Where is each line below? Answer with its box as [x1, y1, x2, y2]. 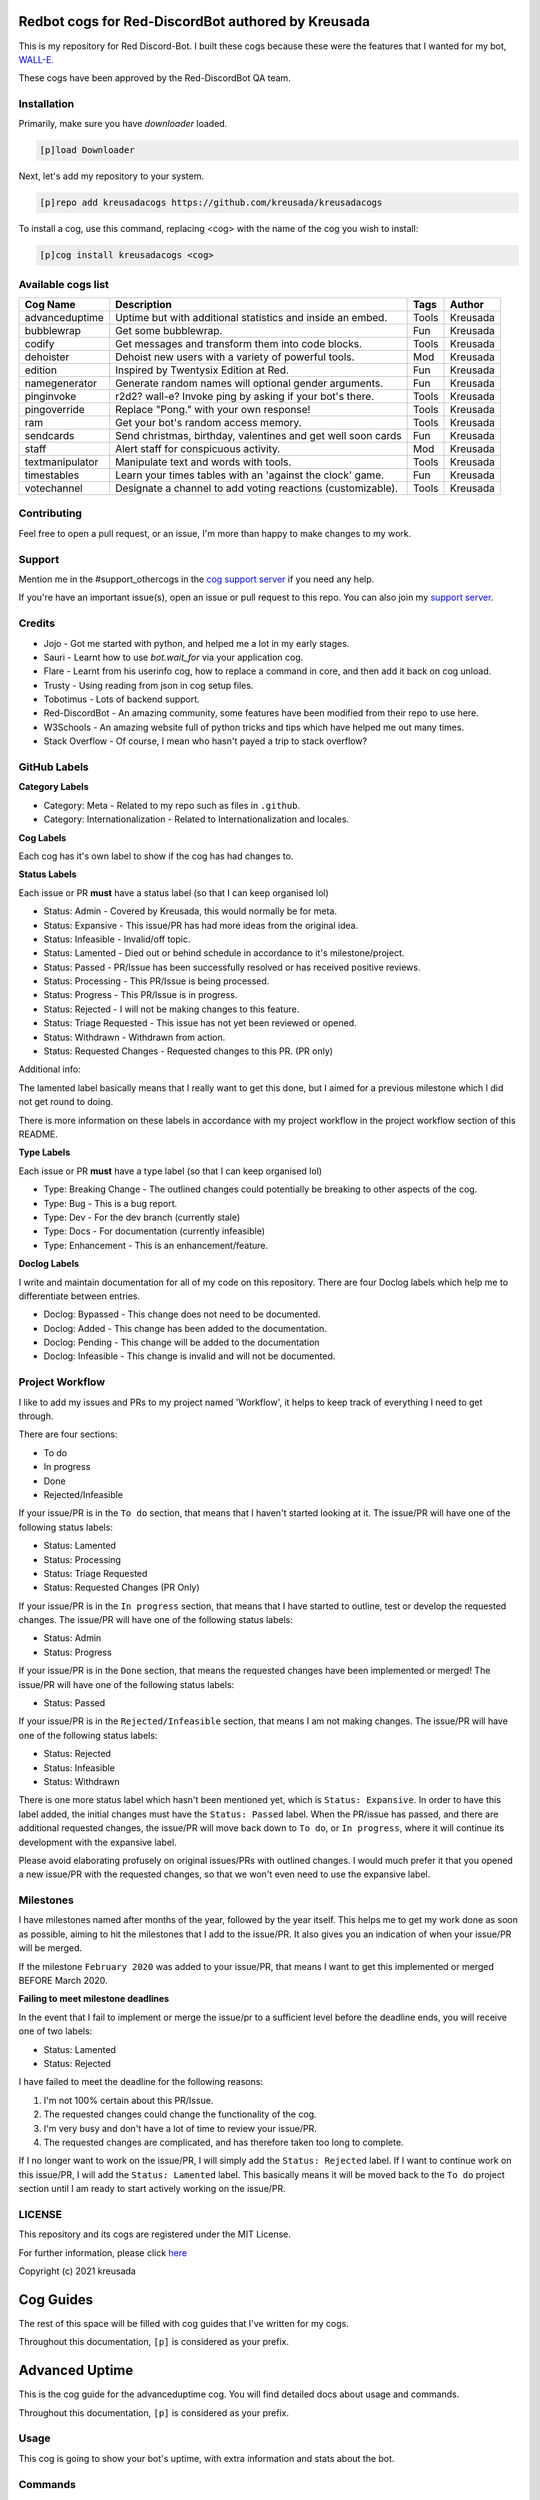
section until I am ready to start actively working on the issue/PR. [18, 2183, 287, 2195]
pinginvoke [24, 390, 77, 404]
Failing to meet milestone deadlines [18, 1993, 170, 2005]
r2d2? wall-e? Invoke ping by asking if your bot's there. [115, 390, 375, 404]
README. [18, 1128, 59, 1140]
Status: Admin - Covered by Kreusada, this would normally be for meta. [43, 905, 337, 917]
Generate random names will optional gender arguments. [115, 376, 384, 390]
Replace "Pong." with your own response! [115, 403, 311, 417]
